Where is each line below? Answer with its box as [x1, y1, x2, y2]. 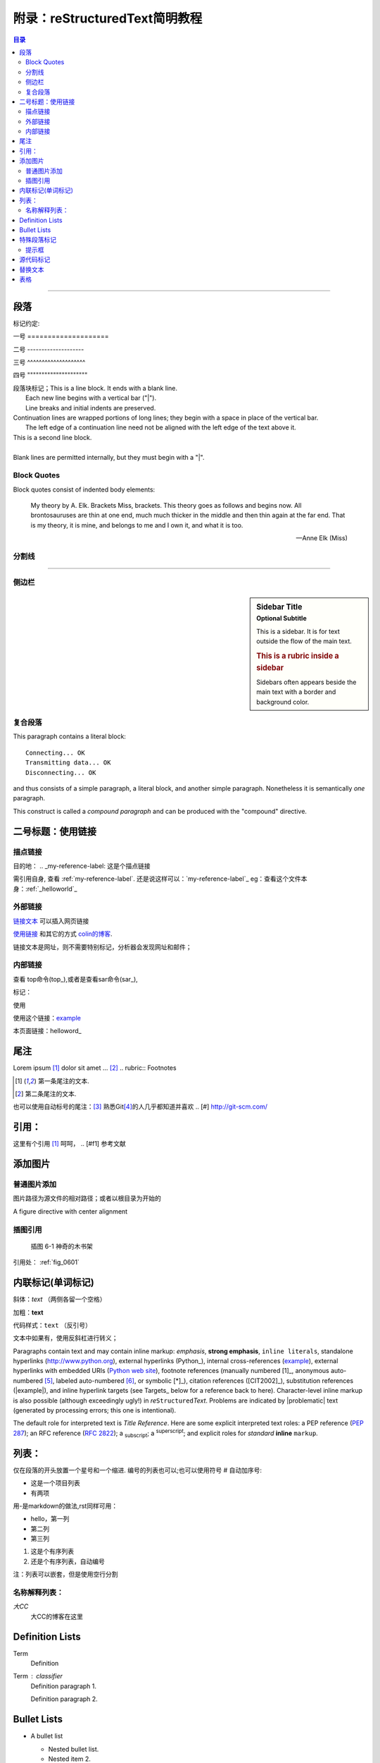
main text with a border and [256, 688, 336, 696]
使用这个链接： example [13, 1013, 81, 1022]
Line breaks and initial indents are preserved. [25, 403, 156, 412]
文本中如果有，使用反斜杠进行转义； [13, 1334, 118, 1343]
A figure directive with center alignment [13, 1207, 128, 1216]
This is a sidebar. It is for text [256, 627, 341, 635]
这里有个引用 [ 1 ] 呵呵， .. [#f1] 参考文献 [13, 1140, 126, 1148]
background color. [256, 697, 310, 706]
